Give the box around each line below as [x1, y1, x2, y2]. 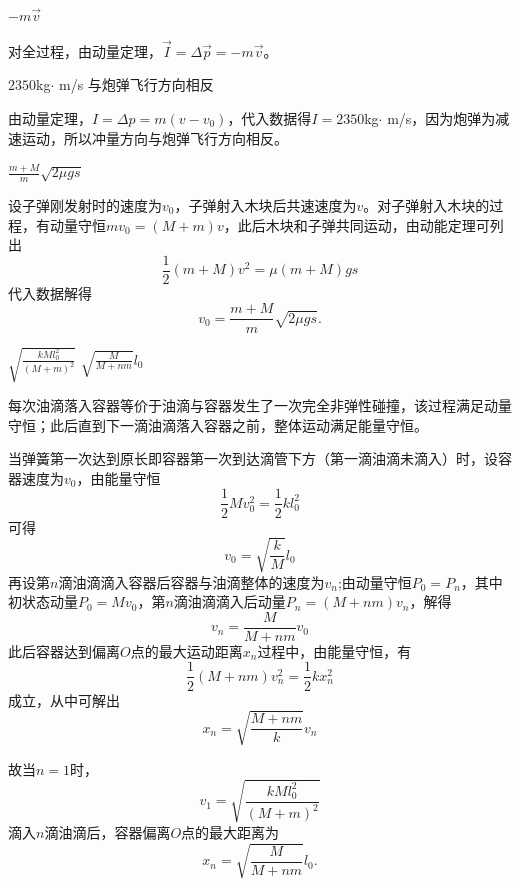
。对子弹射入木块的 [363, 195, 490, 216]
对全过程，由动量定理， [8, 40, 162, 61]
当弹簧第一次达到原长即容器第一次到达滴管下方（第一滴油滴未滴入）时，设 [8, 448, 498, 469]
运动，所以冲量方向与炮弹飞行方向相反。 [21, 127, 288, 148]
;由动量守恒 [337, 571, 412, 592]
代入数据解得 [8, 282, 92, 303]
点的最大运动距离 [130, 640, 243, 661]
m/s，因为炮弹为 [387, 108, 496, 128]
